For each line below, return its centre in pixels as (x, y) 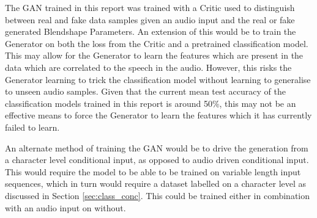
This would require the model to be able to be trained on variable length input (153, 171)
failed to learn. (32, 127)
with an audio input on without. (65, 207)
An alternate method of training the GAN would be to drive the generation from (157, 147)
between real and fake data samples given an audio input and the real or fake (150, 19)
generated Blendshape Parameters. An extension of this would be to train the (151, 31)
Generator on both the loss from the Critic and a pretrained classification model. (157, 43)
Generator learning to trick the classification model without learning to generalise (158, 79)
